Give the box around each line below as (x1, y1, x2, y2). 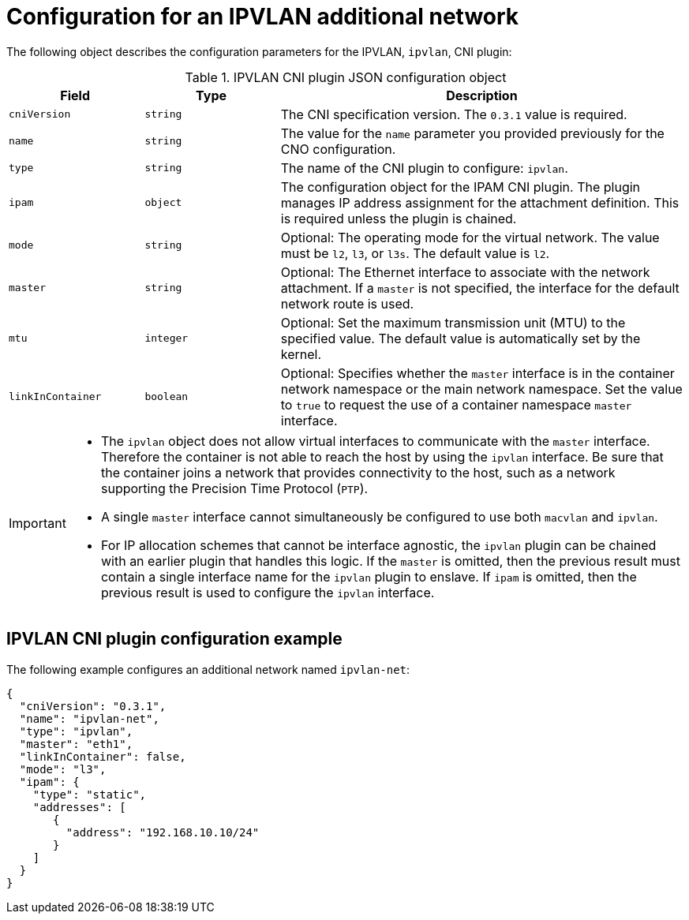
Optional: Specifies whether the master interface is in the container (280, 365, 675, 381)
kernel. (280, 346, 322, 362)
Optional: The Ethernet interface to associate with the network (280, 264, 650, 280)
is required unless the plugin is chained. (280, 210, 517, 226)
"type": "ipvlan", (19, 724, 133, 738)
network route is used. (280, 295, 414, 312)
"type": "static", (32, 787, 147, 801)
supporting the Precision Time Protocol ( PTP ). (100, 480, 369, 496)
